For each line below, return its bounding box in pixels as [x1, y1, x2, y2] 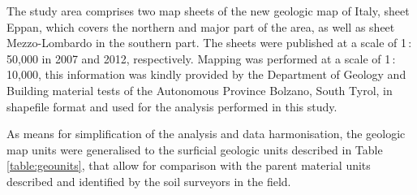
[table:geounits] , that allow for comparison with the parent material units [6, 157, 371, 174]
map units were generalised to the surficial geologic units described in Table [6, 141, 383, 158]
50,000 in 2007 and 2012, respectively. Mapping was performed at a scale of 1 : [6, 50, 396, 67]
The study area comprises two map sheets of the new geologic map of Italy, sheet [6, 2, 410, 19]
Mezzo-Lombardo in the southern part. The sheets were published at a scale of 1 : [6, 34, 412, 51]
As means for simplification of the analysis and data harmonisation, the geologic [6, 125, 406, 142]
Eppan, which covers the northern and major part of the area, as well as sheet [6, 18, 395, 35]
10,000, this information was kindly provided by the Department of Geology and [6, 66, 406, 83]
